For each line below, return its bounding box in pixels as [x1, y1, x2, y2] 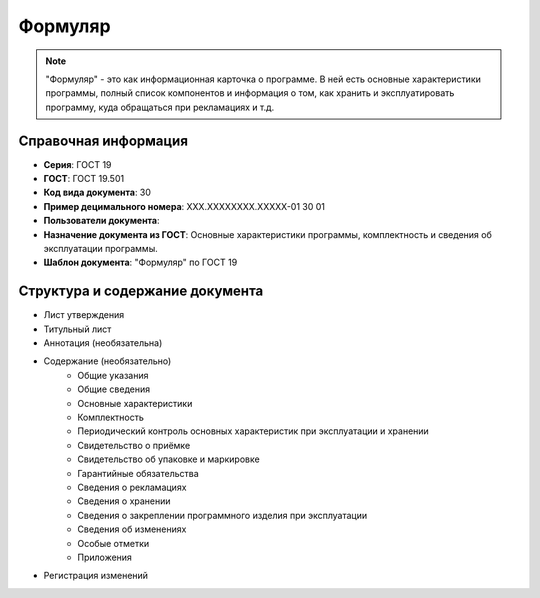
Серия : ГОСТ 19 [43, 158, 112, 170]
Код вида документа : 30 [43, 186, 152, 199]
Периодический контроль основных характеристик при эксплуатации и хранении [77, 425, 429, 437]
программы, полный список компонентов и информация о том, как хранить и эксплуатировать [45, 87, 455, 99]
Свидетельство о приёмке [77, 439, 191, 451]
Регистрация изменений [43, 570, 149, 582]
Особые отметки [77, 537, 150, 549]
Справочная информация [18, 132, 189, 149]
